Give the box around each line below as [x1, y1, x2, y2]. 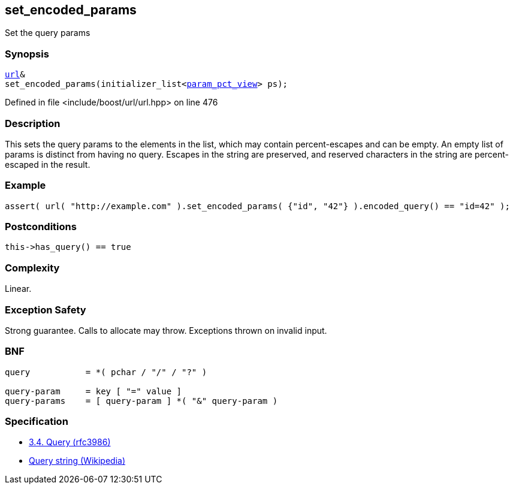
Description [5, 117, 61, 129]
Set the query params [5, 28, 90, 38]
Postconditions [5, 221, 77, 233]
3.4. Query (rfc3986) [29, 437, 111, 448]
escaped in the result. [5, 159, 90, 170]
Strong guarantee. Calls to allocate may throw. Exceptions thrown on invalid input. [5, 325, 327, 336]
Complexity [5, 261, 60, 274]
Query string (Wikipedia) [29, 455, 126, 466]
